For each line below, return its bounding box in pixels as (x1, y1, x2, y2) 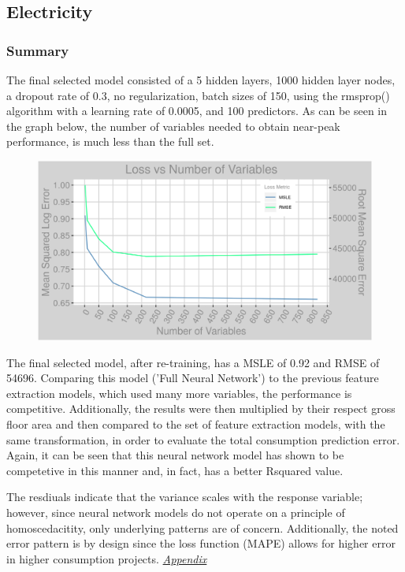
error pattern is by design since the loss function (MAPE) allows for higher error (6, 535, 396, 552)
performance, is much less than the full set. (6, 133, 214, 150)
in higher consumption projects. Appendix (6, 550, 207, 566)
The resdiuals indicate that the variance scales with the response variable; (6, 488, 363, 505)
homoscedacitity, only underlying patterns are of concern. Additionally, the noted (6, 519, 399, 536)
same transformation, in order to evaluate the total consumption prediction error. (6, 431, 400, 448)
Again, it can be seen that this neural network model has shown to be (6, 447, 344, 463)
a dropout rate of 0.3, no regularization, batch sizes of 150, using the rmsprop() (6, 87, 390, 103)
